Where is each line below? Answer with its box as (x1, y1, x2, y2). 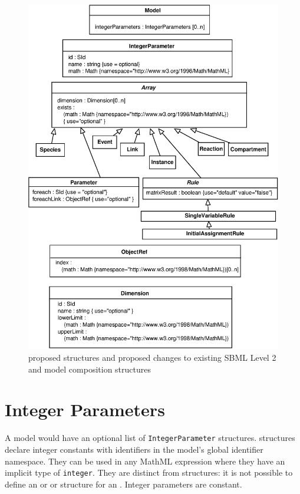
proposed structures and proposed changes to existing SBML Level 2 (28, 351, 276, 363)
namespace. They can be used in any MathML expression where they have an (5, 455, 285, 467)
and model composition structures (28, 363, 151, 375)
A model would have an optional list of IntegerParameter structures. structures (5, 432, 295, 444)
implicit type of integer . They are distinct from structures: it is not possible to (5, 466, 293, 479)
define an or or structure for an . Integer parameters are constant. (5, 477, 242, 490)
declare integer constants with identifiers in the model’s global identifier (5, 443, 263, 455)
